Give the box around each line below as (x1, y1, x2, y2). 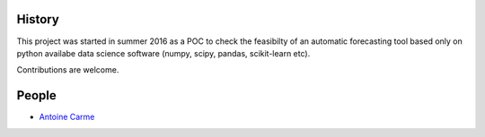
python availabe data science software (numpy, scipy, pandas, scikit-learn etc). (16, 47, 311, 58)
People (16, 88, 57, 103)
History (16, 12, 60, 27)
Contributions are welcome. (16, 64, 119, 75)
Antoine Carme (39, 112, 95, 123)
